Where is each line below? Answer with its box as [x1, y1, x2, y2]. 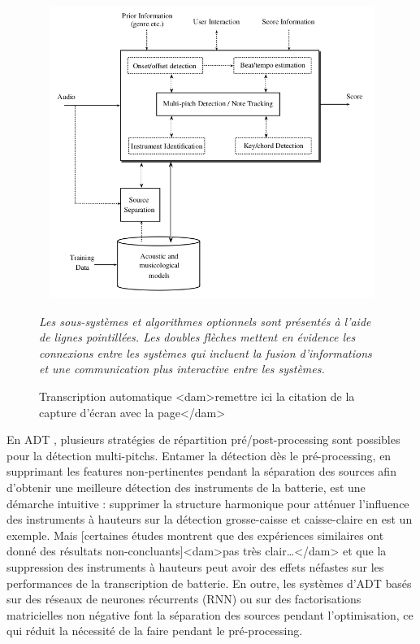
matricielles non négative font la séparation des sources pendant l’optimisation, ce [6, 606, 414, 623]
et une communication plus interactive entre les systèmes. [39, 360, 325, 377]
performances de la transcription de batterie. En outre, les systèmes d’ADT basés [6, 574, 412, 591]
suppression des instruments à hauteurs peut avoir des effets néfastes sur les [6, 558, 384, 575]
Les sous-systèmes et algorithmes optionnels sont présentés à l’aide [39, 312, 371, 329]
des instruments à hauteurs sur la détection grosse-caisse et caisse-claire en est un [6, 511, 413, 528]
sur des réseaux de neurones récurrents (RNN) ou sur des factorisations [6, 590, 362, 607]
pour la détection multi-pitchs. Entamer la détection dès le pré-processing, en [6, 446, 392, 463]
